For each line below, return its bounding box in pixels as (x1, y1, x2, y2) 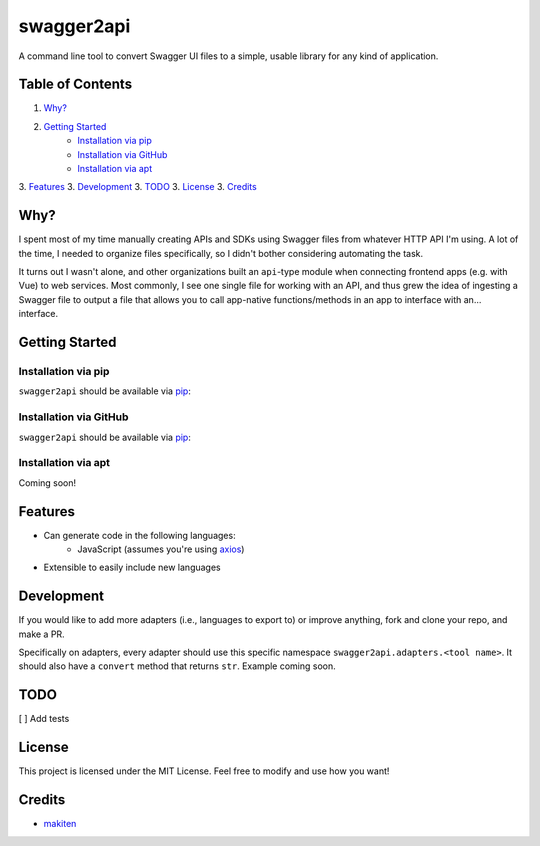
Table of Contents (18, 76, 133, 93)
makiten (43, 818, 77, 830)
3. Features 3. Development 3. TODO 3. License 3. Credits (18, 181, 257, 193)
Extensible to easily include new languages (43, 561, 221, 574)
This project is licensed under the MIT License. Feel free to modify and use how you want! (18, 765, 390, 777)
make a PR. (18, 628, 65, 640)
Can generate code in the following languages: (43, 529, 236, 541)
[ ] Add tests (18, 713, 70, 725)
